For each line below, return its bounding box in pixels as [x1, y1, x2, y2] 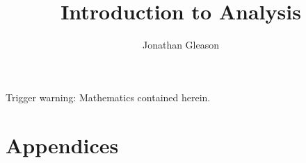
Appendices [6, 130, 119, 159]
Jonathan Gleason [142, 37, 220, 52]
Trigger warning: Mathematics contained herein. [6, 89, 211, 104]
